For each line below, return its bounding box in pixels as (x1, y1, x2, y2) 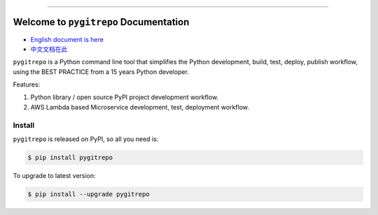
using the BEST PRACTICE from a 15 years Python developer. (13, 67, 189, 76)
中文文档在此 (30, 45, 68, 53)
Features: (13, 80, 41, 89)
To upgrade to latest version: (13, 171, 96, 179)
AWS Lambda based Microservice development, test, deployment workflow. (30, 103, 250, 111)
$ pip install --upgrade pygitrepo (27, 190, 150, 198)
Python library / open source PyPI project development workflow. (30, 93, 219, 101)
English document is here (30, 35, 104, 43)
